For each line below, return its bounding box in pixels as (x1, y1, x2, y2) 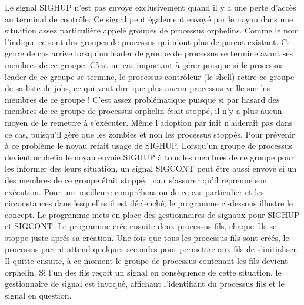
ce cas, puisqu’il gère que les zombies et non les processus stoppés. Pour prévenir (5, 128, 295, 140)
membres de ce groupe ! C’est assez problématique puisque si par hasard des (5, 93, 280, 105)
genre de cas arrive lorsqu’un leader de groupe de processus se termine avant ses (5, 47, 293, 59)
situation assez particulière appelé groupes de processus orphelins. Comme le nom (5, 24, 299, 36)
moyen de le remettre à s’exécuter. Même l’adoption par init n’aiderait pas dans (5, 116, 293, 128)
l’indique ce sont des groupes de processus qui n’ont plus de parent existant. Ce (5, 35, 291, 48)
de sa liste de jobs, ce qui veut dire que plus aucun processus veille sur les (5, 82, 270, 94)
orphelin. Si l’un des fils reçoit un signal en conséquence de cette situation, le (5, 266, 282, 278)
